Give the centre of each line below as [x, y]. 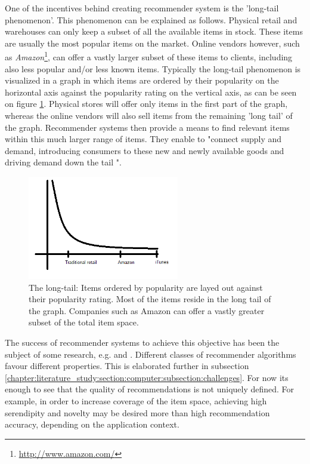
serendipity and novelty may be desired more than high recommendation [137, 412]
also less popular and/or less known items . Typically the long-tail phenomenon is [153, 68]
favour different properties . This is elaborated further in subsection [127, 366]
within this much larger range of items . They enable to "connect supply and [143, 139]
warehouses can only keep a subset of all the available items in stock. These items [154, 31]
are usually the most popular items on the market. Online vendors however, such [152, 43]
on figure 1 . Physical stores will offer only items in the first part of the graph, [146, 104]
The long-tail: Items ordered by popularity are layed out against [146, 287]
